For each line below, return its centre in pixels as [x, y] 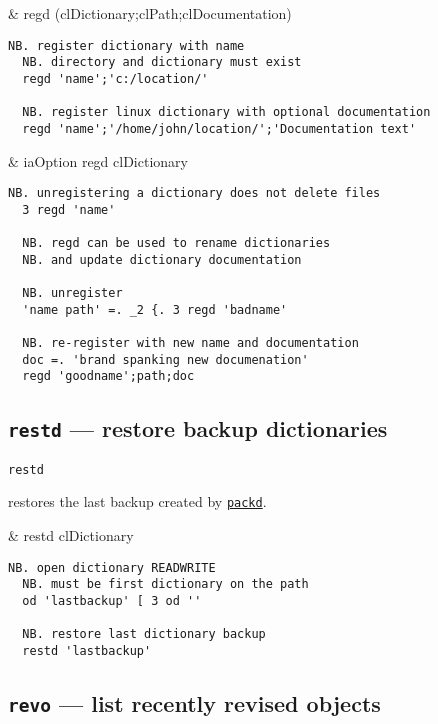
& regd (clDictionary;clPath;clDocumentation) [150, 13]
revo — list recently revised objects [194, 703]
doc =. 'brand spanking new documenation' [165, 359]
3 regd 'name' [69, 209]
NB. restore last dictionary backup [144, 634]
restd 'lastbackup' [87, 650]
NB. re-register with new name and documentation [190, 343]
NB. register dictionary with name [126, 45]
